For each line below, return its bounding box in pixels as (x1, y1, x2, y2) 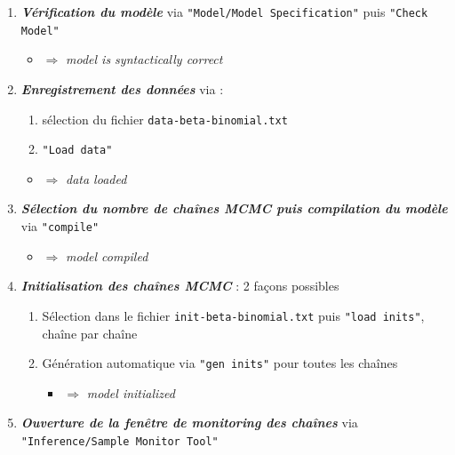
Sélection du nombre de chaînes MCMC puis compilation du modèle (20, 199, 448, 218)
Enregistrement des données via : (20, 79, 224, 98)
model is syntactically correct (66, 50, 223, 68)
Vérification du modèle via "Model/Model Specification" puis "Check (20, 3, 428, 20)
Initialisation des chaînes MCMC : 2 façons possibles (20, 276, 339, 295)
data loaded (66, 169, 127, 188)
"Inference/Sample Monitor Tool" (20, 435, 219, 448)
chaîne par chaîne (42, 323, 138, 342)
